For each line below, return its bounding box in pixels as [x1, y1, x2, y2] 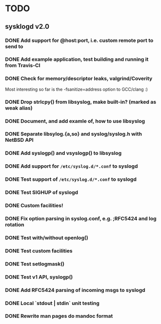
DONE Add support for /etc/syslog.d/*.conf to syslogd [5, 163, 138, 170]
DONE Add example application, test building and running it [5, 56, 149, 63]
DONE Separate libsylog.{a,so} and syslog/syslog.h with [5, 131, 142, 137]
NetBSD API [5, 137, 34, 144]
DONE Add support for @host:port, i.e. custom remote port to [5, 37, 154, 44]
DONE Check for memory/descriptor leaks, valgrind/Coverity [5, 75, 153, 82]
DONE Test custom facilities [5, 247, 73, 254]
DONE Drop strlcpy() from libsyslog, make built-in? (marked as [5, 98, 157, 105]
